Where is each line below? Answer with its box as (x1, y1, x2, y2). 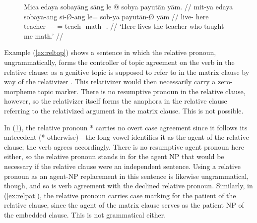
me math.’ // (24, 30, 63, 41)
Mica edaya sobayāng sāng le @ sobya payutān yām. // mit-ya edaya (24, 1, 233, 11)
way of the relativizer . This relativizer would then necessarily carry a (4, 76, 216, 87)
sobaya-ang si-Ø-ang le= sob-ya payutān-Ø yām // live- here (24, 11, 209, 21)
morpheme (4, 86, 36, 96)
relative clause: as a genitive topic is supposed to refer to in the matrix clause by (4, 66, 250, 77)
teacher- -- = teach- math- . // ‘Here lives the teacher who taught (24, 21, 224, 31)
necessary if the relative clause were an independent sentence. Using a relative (4, 161, 241, 171)
